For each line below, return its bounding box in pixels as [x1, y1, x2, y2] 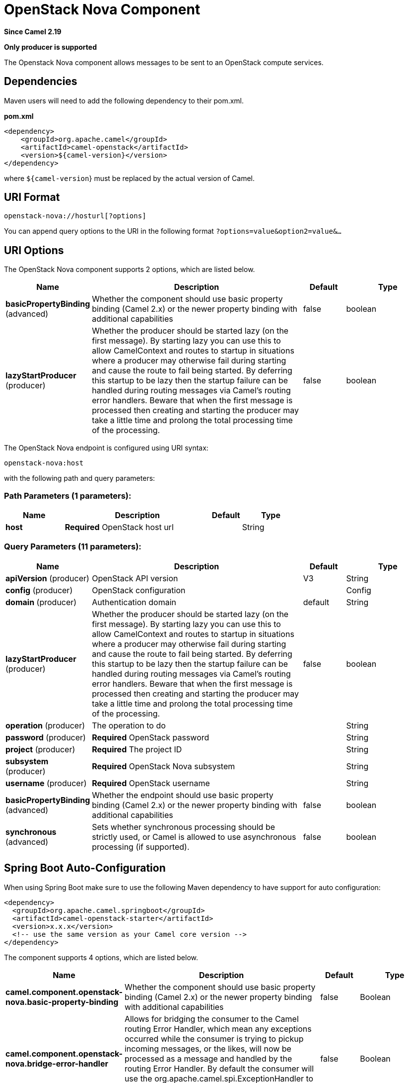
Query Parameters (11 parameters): [4, 541, 141, 552]
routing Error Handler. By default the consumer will [124, 1063, 314, 1074]
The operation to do [92, 720, 166, 730]
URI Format [4, 191, 60, 204]
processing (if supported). [92, 841, 190, 852]
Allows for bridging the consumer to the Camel [124, 1013, 299, 1024]
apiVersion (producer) [5, 573, 89, 583]
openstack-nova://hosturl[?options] [4, 212, 146, 220]
